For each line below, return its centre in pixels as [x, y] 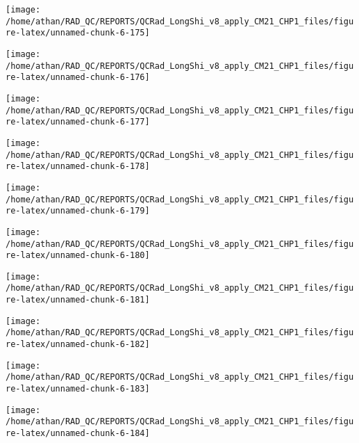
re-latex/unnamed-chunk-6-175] [78, 33]
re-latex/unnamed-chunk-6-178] [78, 167]
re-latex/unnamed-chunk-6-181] [78, 300]
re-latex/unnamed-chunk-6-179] [78, 211]
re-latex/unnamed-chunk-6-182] [78, 345]
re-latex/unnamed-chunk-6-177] [78, 122]
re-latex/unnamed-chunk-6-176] [78, 78]
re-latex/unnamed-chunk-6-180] [78, 256]
